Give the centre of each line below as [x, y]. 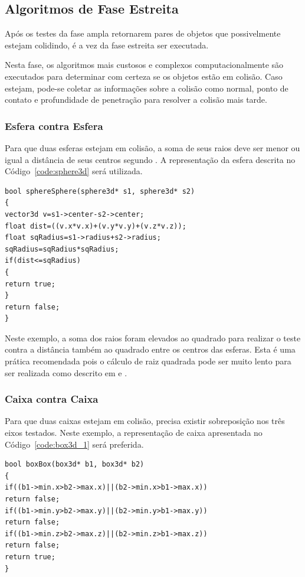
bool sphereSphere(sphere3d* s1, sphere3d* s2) [100, 191]
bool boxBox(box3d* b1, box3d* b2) [75, 464]
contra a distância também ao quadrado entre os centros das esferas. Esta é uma [150, 349]
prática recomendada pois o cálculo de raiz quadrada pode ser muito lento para [148, 361]
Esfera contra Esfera [54, 125]
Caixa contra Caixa [52, 399]
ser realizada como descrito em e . [66, 372]
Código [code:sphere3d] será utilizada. [74, 171]
